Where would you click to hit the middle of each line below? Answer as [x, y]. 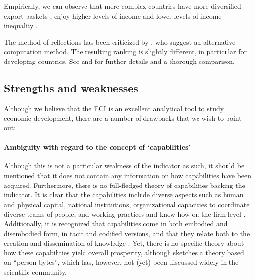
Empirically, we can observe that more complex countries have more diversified [123, 6]
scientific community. [36, 271]
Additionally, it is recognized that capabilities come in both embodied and [116, 223]
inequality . [21, 25]
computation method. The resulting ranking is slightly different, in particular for [126, 51]
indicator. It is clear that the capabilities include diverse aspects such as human [124, 195]
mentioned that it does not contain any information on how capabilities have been [128, 175]
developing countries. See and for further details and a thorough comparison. [119, 61]
